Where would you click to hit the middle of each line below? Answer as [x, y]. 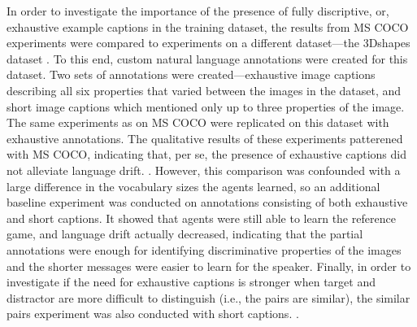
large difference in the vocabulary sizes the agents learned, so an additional [193, 186]
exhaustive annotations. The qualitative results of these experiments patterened [205, 138]
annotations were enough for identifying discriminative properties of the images [204, 249]
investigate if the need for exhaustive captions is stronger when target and [191, 282]
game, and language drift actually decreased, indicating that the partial [185, 234]
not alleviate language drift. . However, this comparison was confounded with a [204, 170]
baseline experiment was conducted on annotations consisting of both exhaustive [207, 202]
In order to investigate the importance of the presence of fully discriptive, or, [198, 11]
